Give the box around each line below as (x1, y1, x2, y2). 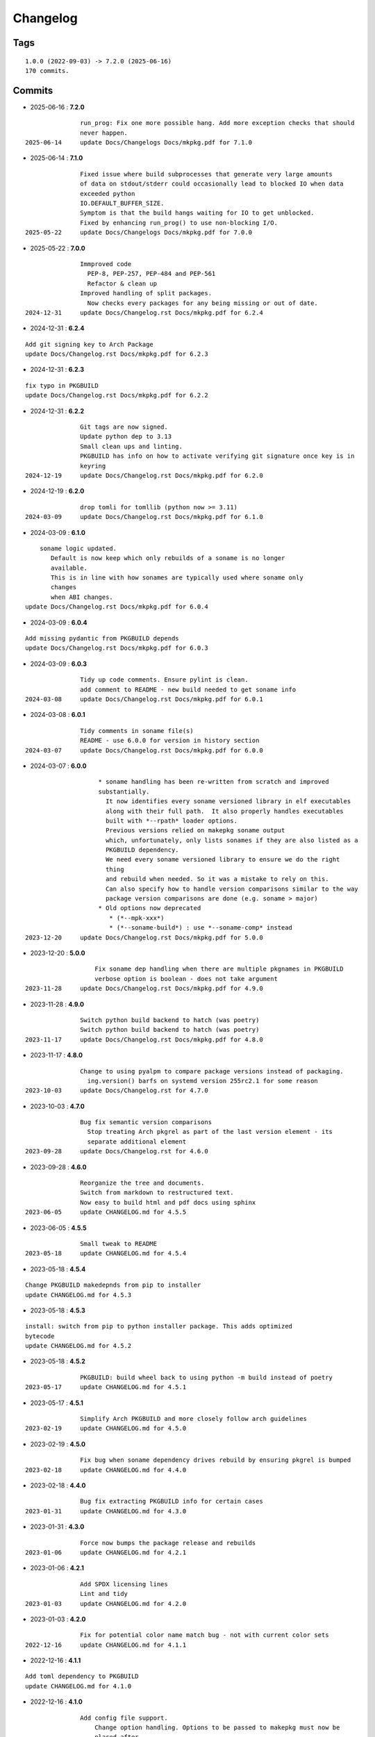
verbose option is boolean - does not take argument (94, 975, 278, 982)
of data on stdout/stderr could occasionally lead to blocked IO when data (80, 180, 344, 188)
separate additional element (87, 1137, 187, 1146)
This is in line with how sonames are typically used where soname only (51, 574, 303, 582)
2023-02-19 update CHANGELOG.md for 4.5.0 (25, 1424, 187, 1433)
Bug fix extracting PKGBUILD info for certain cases (80, 1497, 263, 1506)
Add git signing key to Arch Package (25, 340, 154, 348)
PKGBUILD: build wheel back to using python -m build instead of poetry (80, 1373, 333, 1381)
